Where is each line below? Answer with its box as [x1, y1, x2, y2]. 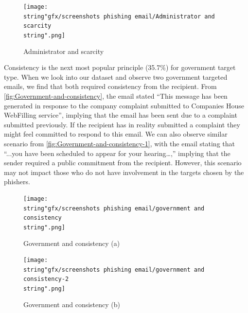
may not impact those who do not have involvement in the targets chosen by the [4, 167, 244, 177]
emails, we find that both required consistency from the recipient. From [4, 81, 217, 91]
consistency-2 [23, 276, 69, 283]
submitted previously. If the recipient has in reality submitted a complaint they [4, 119, 240, 129]
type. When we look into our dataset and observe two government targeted [4, 71, 228, 82]
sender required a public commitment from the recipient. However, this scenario [4, 157, 242, 168]
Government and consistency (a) [23, 238, 120, 248]
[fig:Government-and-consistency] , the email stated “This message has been [4, 91, 228, 101]
